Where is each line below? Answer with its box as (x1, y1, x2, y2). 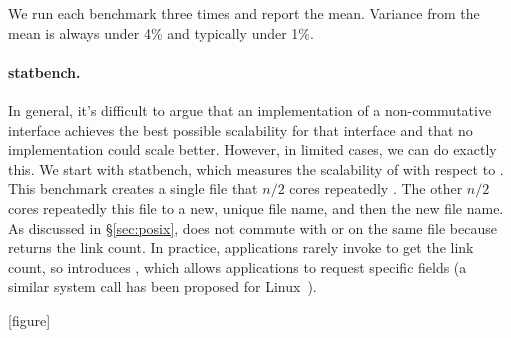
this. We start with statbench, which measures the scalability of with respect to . (8, 158, 504, 179)
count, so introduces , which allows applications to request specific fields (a (8, 256, 467, 277)
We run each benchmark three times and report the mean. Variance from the (8, 3, 480, 23)
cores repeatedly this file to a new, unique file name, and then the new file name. (8, 197, 504, 218)
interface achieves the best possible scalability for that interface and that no (8, 119, 473, 140)
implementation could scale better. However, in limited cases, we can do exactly (8, 139, 497, 160)
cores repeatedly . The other (289, 178, 463, 199)
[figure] (8, 309, 51, 330)
